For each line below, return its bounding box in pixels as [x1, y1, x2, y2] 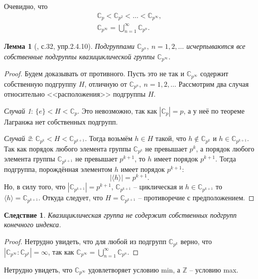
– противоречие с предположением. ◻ [138, 192, 255, 203]
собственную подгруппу [4, 78, 77, 89]
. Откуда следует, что [38, 192, 103, 203]
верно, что [180, 236, 212, 247]
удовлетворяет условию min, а [88, 264, 180, 275]
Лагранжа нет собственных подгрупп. [4, 116, 118, 127]
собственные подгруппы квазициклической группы [4, 51, 155, 61]
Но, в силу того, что [4, 181, 66, 192]
